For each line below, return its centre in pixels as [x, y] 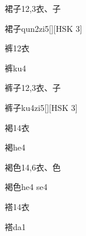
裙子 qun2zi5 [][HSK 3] [44, 28]
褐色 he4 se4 [26, 187]
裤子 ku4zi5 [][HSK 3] [41, 107]
